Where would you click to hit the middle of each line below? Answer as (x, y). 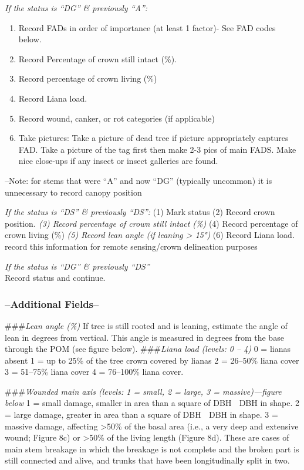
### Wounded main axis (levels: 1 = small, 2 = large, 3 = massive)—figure (143, 391)
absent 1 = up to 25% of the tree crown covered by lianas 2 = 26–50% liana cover (152, 360)
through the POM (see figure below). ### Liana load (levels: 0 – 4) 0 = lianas (148, 349)
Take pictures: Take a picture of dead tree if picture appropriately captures (153, 138)
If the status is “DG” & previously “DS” (77, 266)
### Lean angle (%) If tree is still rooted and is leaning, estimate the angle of (146, 325)
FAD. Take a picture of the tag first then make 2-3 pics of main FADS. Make (157, 149)
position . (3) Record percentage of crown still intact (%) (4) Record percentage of (151, 223)
